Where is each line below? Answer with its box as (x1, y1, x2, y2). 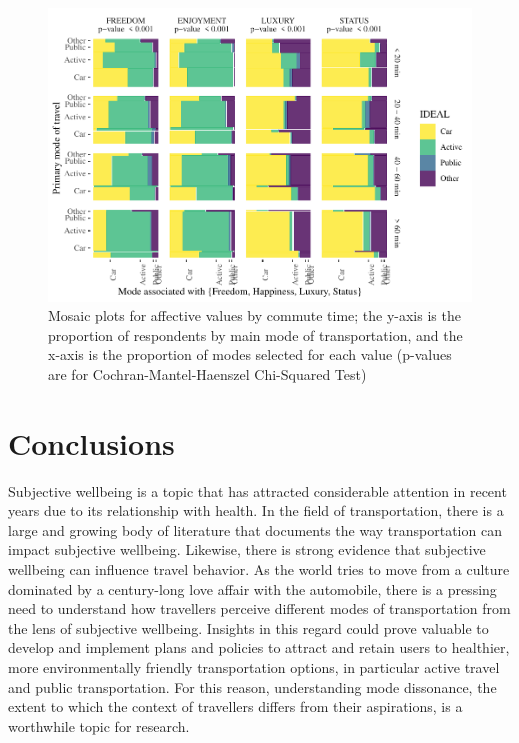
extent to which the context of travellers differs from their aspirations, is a (8, 696, 463, 717)
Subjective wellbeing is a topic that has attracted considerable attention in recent (8, 480, 507, 501)
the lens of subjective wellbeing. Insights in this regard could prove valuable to (8, 617, 489, 638)
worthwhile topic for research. (8, 715, 190, 736)
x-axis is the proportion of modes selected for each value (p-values (48, 344, 452, 365)
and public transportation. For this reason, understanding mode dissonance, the (8, 676, 497, 697)
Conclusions (8, 422, 175, 463)
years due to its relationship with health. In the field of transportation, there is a (8, 500, 504, 521)
